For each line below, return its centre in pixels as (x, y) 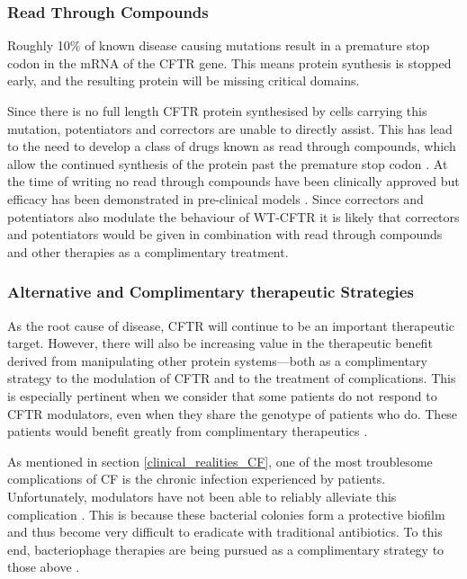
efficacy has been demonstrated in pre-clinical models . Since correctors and (216, 198)
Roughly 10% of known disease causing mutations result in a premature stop (219, 45)
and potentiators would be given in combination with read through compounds (225, 234)
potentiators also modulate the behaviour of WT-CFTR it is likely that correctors (233, 216)
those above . (44, 567)
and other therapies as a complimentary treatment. (148, 251)
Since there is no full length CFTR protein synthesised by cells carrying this (217, 111)
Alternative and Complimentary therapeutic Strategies (211, 292)
